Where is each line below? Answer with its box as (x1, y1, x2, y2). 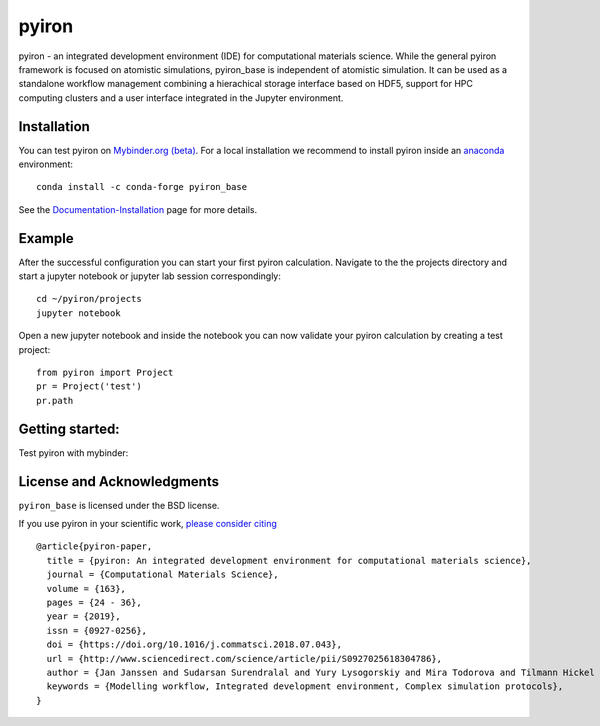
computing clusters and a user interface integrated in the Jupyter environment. (18, 91, 344, 104)
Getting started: (18, 420, 120, 437)
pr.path (36, 395, 74, 406)
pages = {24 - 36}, (46, 596, 142, 608)
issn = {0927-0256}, (46, 625, 148, 636)
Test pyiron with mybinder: (18, 446, 129, 459)
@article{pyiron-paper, (36, 541, 153, 552)
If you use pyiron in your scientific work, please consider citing (18, 518, 277, 530)
